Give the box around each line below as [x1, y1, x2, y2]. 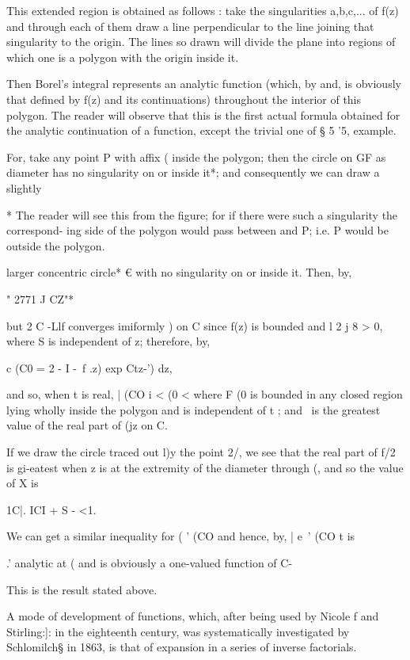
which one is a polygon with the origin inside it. [6, 48, 239, 65]
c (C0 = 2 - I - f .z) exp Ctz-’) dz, [6, 359, 173, 376]
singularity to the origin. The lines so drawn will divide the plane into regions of [6, 33, 396, 50]
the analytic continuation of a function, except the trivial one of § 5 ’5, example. [6, 122, 397, 139]
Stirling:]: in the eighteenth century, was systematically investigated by [6, 623, 350, 639]
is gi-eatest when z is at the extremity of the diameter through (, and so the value [6, 459, 404, 475]
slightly [6, 179, 42, 196]
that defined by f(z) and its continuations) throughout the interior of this [6, 90, 362, 107]
